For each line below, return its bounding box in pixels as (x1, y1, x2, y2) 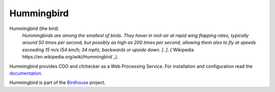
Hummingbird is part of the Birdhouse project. (9, 79, 106, 86)
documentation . (9, 70, 43, 76)
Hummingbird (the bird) (9, 25, 59, 32)
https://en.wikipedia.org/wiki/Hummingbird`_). (22, 54, 119, 60)
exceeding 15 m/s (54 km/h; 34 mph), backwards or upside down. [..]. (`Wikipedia (22, 46, 194, 53)
